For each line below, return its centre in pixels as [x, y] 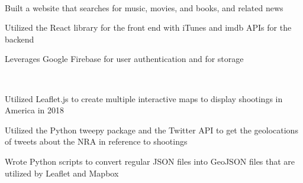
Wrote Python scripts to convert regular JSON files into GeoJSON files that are [150, 161]
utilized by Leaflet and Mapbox [62, 173]
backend [20, 39]
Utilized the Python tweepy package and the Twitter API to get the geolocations [151, 130]
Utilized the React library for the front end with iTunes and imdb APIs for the [148, 27]
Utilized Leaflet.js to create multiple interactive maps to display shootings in [144, 98]
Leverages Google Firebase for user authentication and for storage [124, 59]
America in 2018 [34, 110]
